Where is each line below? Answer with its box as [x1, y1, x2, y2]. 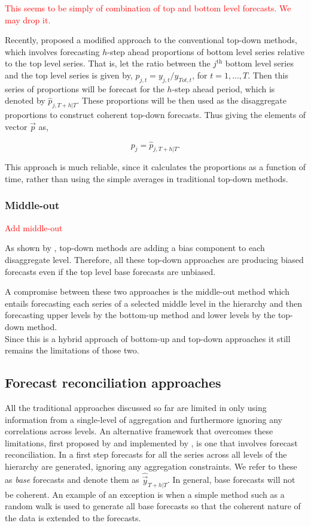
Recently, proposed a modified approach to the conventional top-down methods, [5, 34, 297, 46]
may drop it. [5, 13, 51, 26]
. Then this [248, 68, 289, 81]
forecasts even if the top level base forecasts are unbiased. [5, 265, 216, 277]
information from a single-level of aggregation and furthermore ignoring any [5, 413, 282, 425]
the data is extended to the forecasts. [5, 511, 141, 524]
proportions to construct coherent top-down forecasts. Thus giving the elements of [5, 108, 306, 121]
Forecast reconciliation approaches [5, 373, 221, 392]
